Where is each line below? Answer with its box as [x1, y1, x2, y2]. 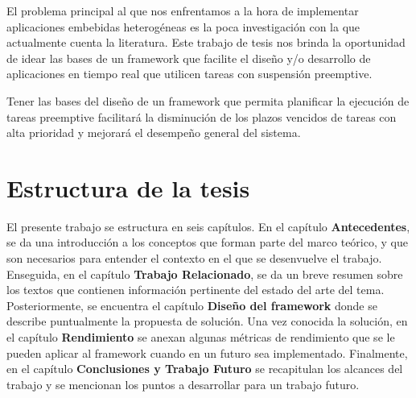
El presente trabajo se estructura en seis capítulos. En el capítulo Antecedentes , [6, 218, 410, 234]
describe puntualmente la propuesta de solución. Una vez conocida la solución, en [6, 313, 408, 330]
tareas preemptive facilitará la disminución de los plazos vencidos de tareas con [6, 108, 397, 125]
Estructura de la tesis [6, 171, 250, 204]
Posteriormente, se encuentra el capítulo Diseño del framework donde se [6, 296, 377, 313]
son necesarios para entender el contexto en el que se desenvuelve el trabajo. [6, 250, 382, 267]
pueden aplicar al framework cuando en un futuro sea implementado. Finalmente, [6, 344, 408, 361]
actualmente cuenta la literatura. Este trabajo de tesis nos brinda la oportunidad [6, 34, 406, 51]
